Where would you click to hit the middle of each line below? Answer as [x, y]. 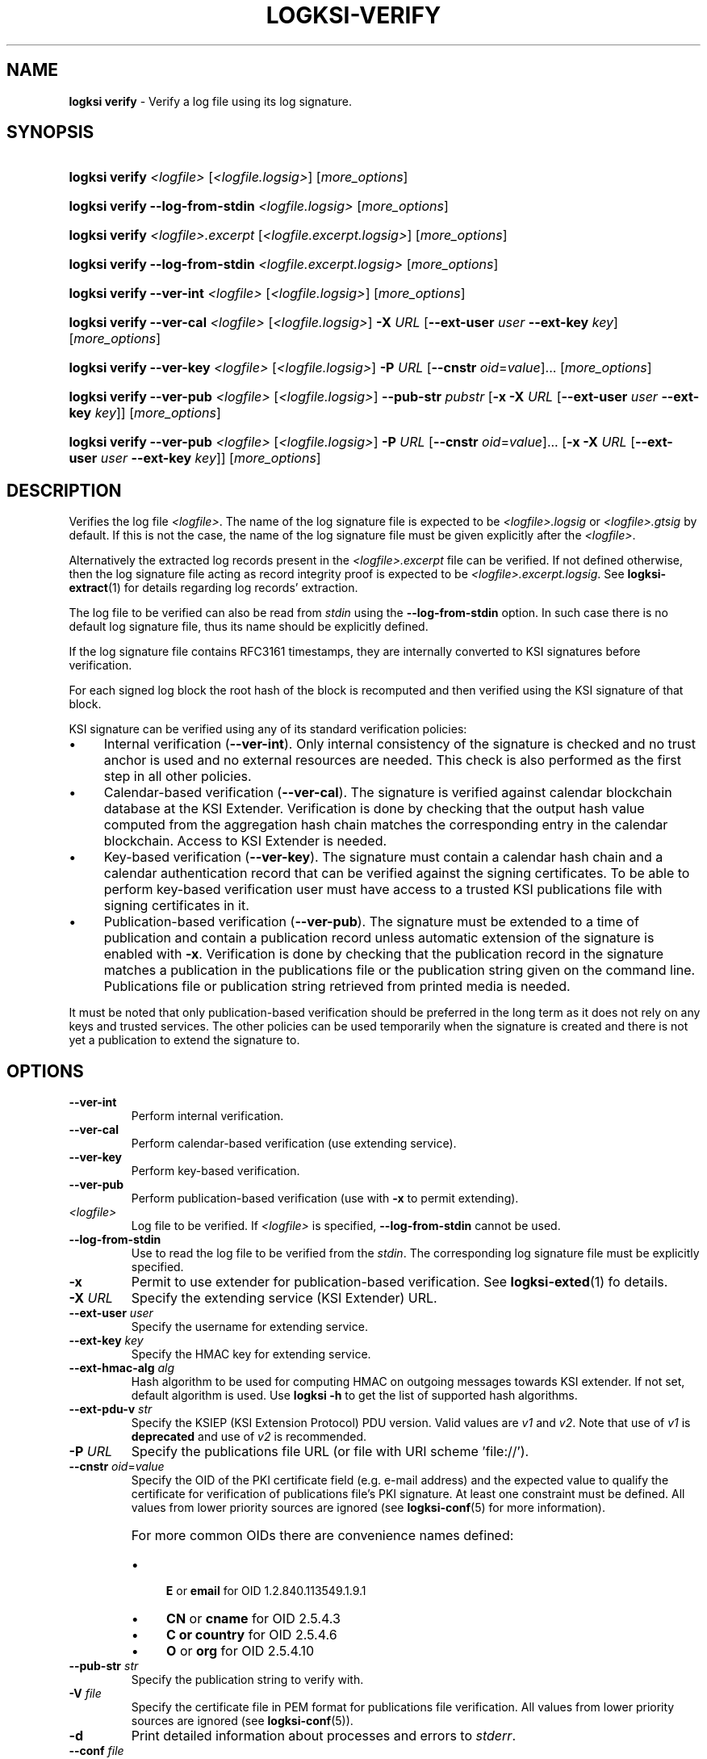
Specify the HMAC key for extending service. [251, 1354]
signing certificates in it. [176, 906]
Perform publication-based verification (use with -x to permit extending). [325, 1199]
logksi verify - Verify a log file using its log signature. [211, 101]
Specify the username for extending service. [249, 1327]
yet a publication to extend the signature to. [184, 1040]
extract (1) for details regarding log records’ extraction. [213, 588]
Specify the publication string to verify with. [247, 1680]
